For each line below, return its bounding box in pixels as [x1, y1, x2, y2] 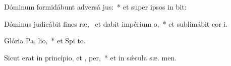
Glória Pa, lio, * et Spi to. [4, 35, 86, 46]
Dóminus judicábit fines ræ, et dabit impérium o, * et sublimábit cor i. [4, 18, 228, 29]
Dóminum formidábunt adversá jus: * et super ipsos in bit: [4, 2, 187, 12]
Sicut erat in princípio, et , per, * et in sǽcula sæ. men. [4, 52, 177, 62]
